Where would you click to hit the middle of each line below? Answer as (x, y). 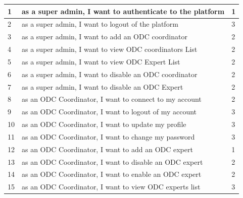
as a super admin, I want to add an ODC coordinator (105, 37)
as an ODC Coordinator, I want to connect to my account (112, 99)
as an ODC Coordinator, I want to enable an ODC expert (112, 174)
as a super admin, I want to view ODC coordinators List (110, 49)
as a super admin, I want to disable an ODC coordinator (110, 74)
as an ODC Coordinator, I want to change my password (108, 136)
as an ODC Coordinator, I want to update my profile (104, 124)
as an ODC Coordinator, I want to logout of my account (109, 112)
